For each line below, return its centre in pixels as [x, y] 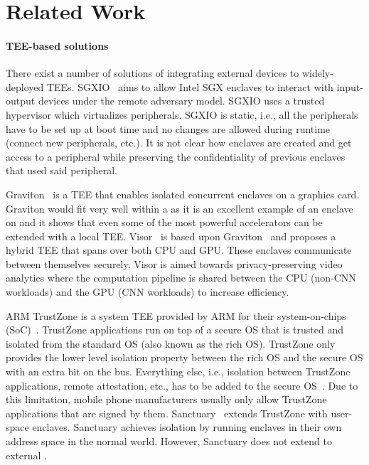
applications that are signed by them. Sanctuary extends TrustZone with [167, 413]
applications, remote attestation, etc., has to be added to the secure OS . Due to [182, 385]
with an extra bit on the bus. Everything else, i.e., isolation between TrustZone [178, 372]
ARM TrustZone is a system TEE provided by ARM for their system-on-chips [176, 315]
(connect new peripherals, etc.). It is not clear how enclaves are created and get [179, 143]
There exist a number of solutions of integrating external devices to [153, 73]
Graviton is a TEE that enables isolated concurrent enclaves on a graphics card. [183, 194]
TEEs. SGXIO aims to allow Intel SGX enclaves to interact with [190, 86]
